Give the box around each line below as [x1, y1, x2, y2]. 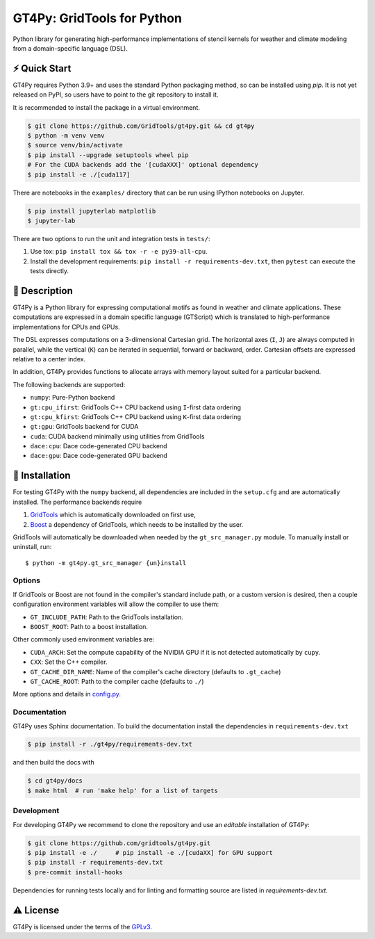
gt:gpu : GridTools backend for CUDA [30, 423, 139, 431]
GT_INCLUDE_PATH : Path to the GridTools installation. [30, 612, 183, 621]
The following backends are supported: [12, 380, 126, 389]
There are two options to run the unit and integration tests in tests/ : [12, 234, 211, 243]
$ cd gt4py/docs [27, 777, 83, 785]
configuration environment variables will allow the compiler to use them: [12, 600, 219, 608]
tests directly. [30, 267, 69, 275]
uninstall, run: [12, 543, 52, 551]
